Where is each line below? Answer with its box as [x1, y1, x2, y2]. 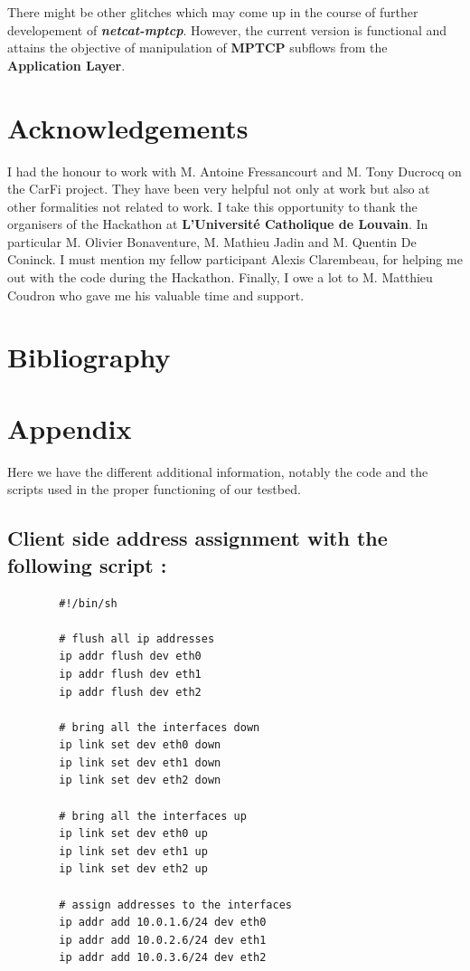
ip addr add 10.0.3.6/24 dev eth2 [59, 951, 267, 965]
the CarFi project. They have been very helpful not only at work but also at [7, 179, 430, 198]
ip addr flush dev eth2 [59, 685, 202, 699]
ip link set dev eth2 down [59, 774, 221, 787]
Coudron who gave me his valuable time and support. [7, 285, 305, 304]
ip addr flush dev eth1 [59, 667, 202, 681]
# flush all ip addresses [59, 632, 215, 645]
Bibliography [7, 338, 171, 376]
